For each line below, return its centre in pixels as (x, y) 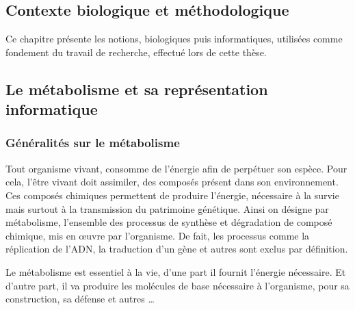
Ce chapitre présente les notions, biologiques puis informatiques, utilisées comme (174, 39)
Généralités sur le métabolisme (93, 143)
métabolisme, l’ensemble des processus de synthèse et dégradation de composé (169, 222)
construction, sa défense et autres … (80, 299)
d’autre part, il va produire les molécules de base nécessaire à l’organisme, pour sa (177, 285)
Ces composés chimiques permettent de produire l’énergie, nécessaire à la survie (172, 195)
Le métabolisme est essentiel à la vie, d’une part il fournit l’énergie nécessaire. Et (176, 271)
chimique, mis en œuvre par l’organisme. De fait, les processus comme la (158, 235)
